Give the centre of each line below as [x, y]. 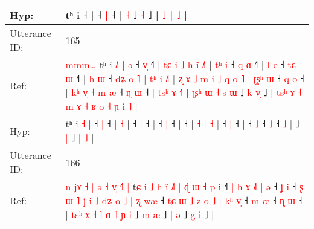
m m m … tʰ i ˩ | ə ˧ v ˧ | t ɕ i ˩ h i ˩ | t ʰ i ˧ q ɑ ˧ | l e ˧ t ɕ [181, 64]
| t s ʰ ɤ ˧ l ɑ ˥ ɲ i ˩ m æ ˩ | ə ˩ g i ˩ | [140, 214]
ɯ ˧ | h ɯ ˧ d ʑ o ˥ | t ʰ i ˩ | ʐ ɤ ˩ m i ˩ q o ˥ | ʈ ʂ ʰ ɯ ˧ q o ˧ [185, 78]
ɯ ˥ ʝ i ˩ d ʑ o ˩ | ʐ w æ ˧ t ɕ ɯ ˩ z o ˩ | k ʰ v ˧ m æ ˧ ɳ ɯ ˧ [184, 200]
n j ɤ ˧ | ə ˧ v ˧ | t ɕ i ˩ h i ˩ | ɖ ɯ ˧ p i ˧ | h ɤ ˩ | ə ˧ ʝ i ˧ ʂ [184, 186]
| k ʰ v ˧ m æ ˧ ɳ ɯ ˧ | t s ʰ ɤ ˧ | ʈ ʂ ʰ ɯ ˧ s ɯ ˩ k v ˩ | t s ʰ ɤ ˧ [184, 92]
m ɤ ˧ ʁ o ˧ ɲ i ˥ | [102, 106]
